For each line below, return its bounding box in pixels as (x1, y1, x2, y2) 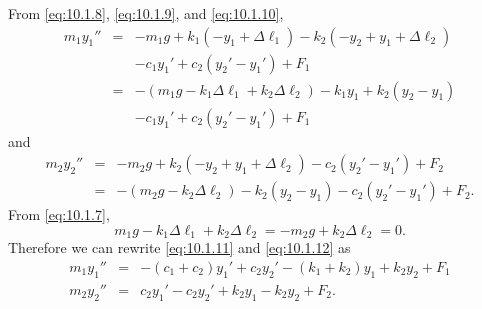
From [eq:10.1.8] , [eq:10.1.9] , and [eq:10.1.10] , (8, 3, 284, 23)
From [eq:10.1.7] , (8, 204, 110, 225)
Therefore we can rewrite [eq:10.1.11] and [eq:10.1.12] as (8, 237, 351, 258)
